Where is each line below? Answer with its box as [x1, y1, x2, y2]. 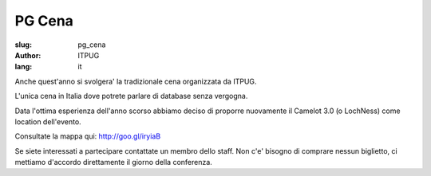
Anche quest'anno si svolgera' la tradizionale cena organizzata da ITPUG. [14, 76, 257, 86]
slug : [14, 40, 32, 49]
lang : [14, 62, 33, 72]
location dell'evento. [14, 116, 81, 127]
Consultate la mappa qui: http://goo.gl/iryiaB [14, 131, 161, 141]
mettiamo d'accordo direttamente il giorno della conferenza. [14, 158, 213, 167]
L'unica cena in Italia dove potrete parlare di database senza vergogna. [14, 92, 248, 101]
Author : [14, 50, 42, 60]
